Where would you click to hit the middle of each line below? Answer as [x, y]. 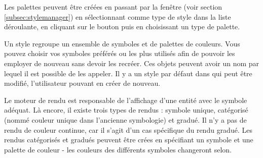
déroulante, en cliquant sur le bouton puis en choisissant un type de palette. [122, 27]
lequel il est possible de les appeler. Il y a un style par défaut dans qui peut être [128, 73]
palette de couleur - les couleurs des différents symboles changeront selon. [118, 149]
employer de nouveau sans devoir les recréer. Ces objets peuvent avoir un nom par [132, 63]
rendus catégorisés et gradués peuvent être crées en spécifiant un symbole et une [129, 140]
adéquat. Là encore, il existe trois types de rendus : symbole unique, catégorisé [126, 110]
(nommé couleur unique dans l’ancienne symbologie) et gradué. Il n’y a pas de [125, 119]
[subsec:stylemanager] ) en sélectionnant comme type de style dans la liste [118, 16]
